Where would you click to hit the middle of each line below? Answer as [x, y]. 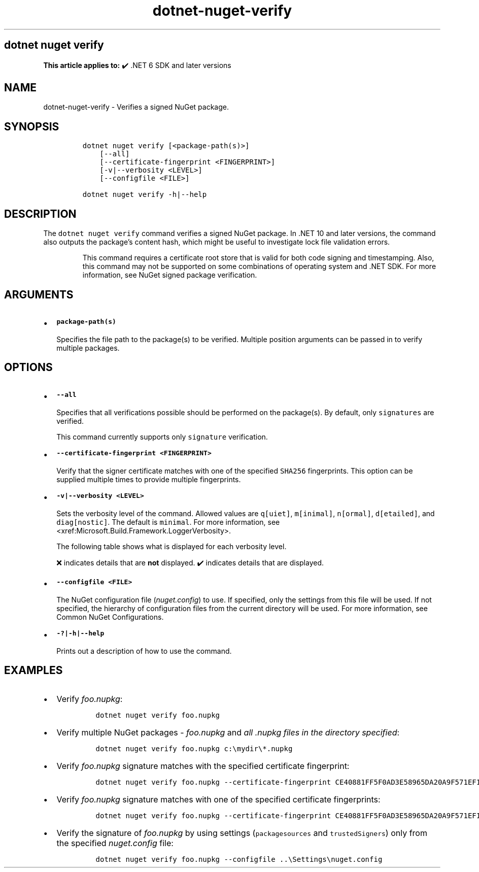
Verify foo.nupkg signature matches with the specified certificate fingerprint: [203, 766]
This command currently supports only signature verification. [162, 437]
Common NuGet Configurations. [110, 617]
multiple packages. [88, 348]
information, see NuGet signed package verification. [170, 275]
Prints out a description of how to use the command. [144, 651]
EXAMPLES [33, 670]
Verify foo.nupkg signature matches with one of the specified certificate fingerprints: [218, 799]
